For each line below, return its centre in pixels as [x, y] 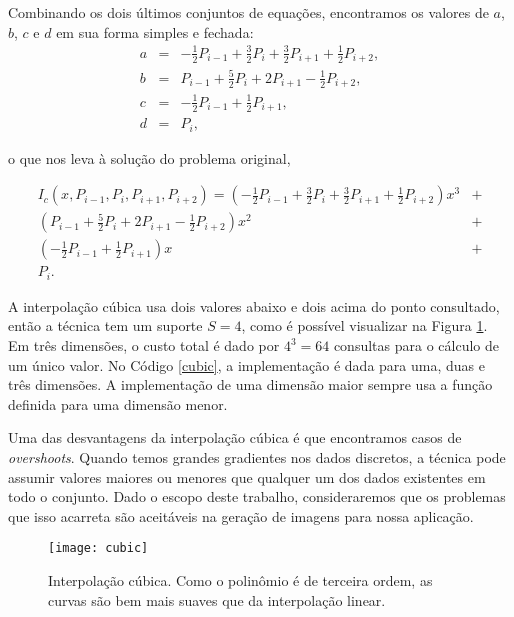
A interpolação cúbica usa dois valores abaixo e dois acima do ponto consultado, [254, 305]
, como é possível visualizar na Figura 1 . [364, 325]
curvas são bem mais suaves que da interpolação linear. [217, 599]
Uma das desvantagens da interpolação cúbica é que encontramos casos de [235, 437]
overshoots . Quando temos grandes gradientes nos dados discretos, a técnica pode [257, 457]
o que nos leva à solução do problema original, [149, 157]
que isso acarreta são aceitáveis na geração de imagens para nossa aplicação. [241, 515]
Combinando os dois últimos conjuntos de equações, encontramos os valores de [248, 12]
